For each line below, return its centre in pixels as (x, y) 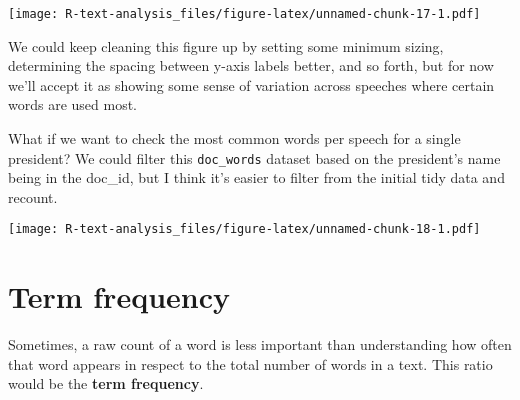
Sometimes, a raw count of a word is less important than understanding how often (260, 344)
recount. (33, 196)
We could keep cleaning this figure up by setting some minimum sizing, (226, 45)
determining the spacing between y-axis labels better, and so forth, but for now (251, 65)
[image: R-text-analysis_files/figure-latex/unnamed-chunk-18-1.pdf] (244, 229)
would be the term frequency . (106, 383)
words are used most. (73, 104)
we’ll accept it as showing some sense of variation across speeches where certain (251, 84)
